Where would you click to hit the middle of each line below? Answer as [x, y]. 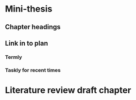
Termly [14, 57]
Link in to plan [27, 43]
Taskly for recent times [33, 70]
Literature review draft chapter [68, 90]
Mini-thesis [29, 9]
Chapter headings [33, 27]
